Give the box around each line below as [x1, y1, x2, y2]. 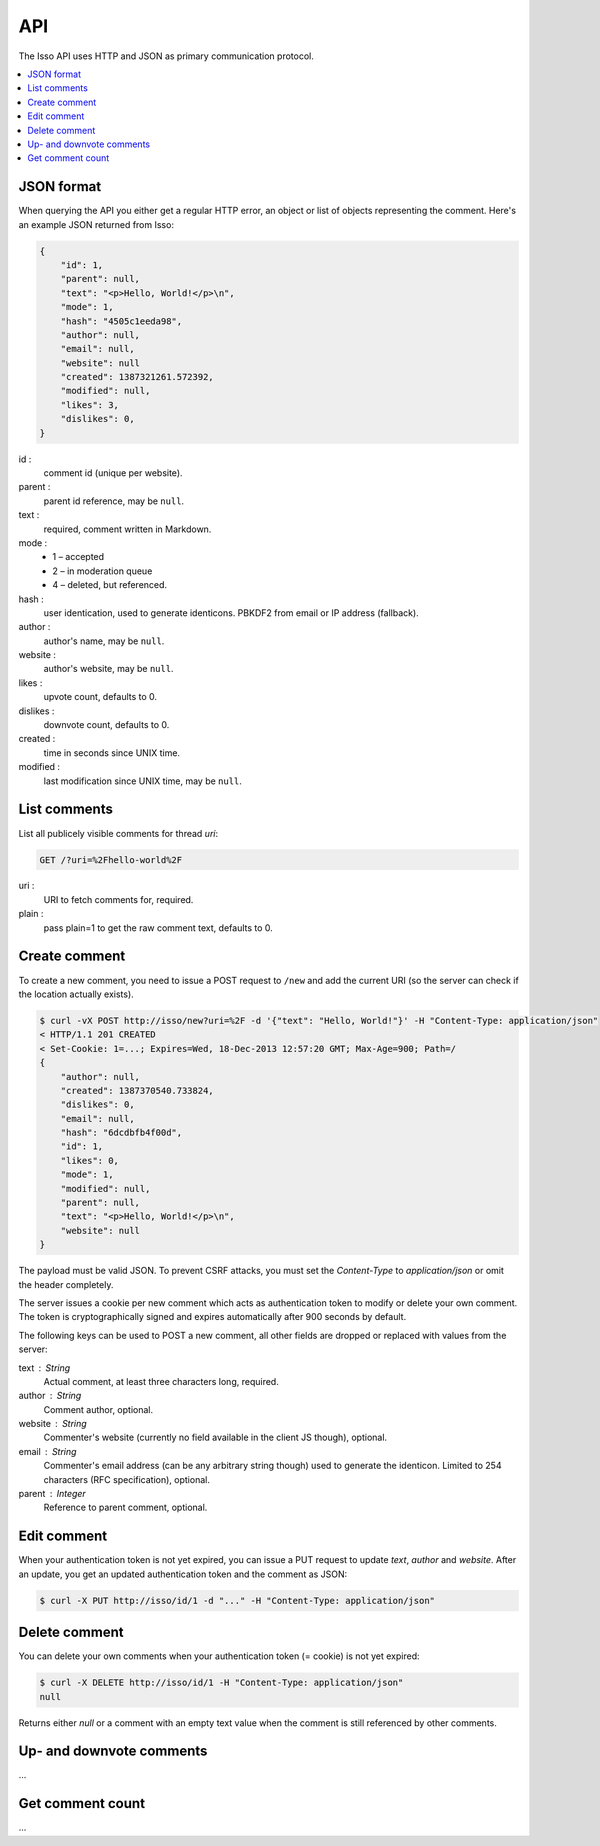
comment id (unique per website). [43, 467, 184, 479]
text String [18, 1361, 71, 1374]
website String [18, 1418, 87, 1430]
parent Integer [18, 1488, 87, 1500]
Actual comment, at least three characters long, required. [43, 1375, 279, 1387]
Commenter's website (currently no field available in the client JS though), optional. [43, 1431, 388, 1444]
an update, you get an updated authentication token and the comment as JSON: [18, 1568, 348, 1580]
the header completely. [18, 1278, 114, 1290]
